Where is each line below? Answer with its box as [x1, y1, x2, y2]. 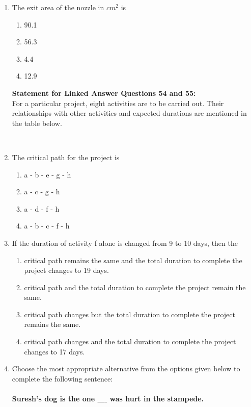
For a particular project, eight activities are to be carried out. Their [12, 97, 224, 108]
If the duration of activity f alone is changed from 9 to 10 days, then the [12, 237, 238, 248]
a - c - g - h [24, 186, 60, 197]
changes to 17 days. [24, 346, 85, 357]
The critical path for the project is [12, 151, 120, 162]
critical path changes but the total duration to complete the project [24, 309, 235, 319]
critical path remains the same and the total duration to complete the [24, 255, 242, 265]
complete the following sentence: [12, 373, 113, 384]
